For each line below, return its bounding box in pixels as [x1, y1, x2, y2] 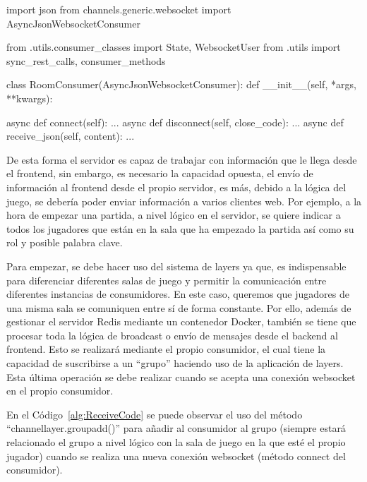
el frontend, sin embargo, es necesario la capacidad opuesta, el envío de [6, 166, 313, 181]
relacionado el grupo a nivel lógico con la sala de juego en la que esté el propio [6, 435, 346, 450]
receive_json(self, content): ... [6, 128, 135, 143]
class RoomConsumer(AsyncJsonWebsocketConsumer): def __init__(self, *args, [6, 77, 356, 92]
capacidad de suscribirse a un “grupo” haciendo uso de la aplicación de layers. [6, 356, 344, 370]
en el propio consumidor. [6, 383, 114, 398]
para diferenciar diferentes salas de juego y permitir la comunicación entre [6, 272, 327, 287]
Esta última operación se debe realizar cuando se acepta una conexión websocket [6, 369, 356, 384]
